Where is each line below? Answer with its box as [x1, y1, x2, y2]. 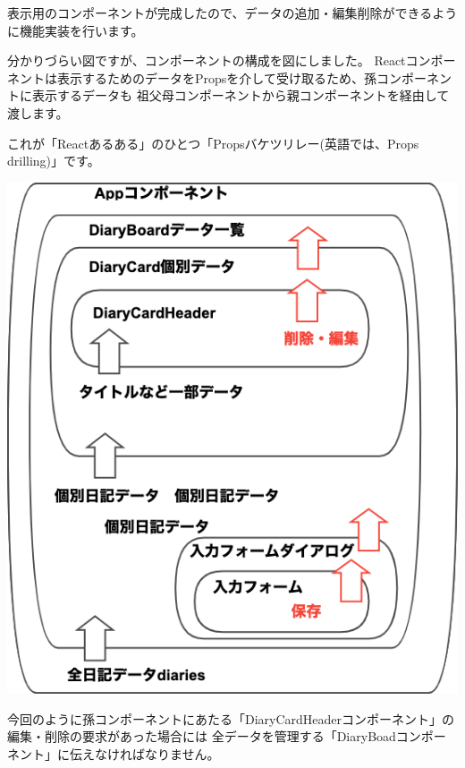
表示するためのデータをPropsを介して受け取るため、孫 [56, 68, 376, 87]
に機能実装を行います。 [7, 21, 144, 39]
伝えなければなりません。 [69, 744, 220, 763]
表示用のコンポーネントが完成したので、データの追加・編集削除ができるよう [7, 4, 458, 21]
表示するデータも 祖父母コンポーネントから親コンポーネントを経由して [31, 86, 450, 105]
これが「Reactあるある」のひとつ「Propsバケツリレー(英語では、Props [7, 133, 419, 152]
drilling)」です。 [7, 151, 100, 170]
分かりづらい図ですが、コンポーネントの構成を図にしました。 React [7, 51, 406, 70]
